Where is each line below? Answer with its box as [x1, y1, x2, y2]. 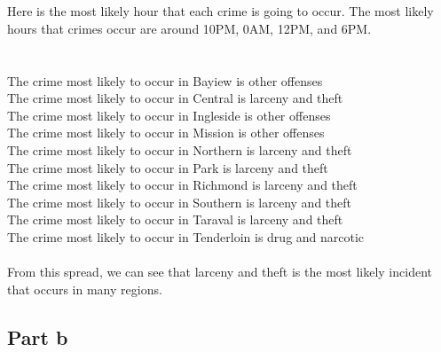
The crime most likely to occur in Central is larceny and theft [7, 89, 343, 107]
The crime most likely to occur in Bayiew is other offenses [7, 71, 323, 90]
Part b [7, 323, 68, 350]
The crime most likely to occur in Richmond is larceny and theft [7, 176, 358, 194]
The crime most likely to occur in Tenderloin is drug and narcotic [7, 227, 365, 246]
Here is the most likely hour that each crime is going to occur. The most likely [7, 2, 434, 20]
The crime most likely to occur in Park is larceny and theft [7, 158, 328, 176]
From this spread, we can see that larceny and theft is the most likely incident [7, 262, 432, 281]
